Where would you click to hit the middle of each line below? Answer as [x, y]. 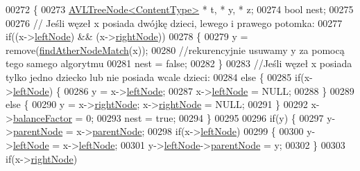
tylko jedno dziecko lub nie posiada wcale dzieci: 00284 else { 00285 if [153, 76]
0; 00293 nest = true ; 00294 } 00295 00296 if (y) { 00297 [205, 117]
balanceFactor [42, 117]
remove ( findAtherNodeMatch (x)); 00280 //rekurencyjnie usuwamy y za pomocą [175, 49]
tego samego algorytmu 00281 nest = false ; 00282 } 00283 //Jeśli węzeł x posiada [179, 63]
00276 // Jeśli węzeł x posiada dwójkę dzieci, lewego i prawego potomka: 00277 [174, 22]
